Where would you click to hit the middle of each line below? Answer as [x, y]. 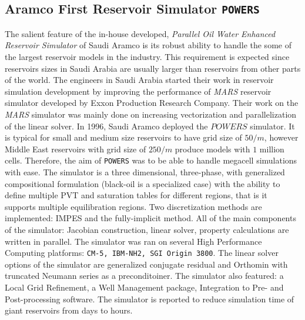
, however [281, 137]
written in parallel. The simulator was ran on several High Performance [133, 241]
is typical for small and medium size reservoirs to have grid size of [123, 137]
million [272, 149]
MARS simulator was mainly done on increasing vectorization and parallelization [151, 114]
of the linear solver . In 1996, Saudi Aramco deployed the [106, 126]
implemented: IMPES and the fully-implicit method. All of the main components [150, 218]
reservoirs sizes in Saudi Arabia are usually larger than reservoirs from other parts [153, 68]
